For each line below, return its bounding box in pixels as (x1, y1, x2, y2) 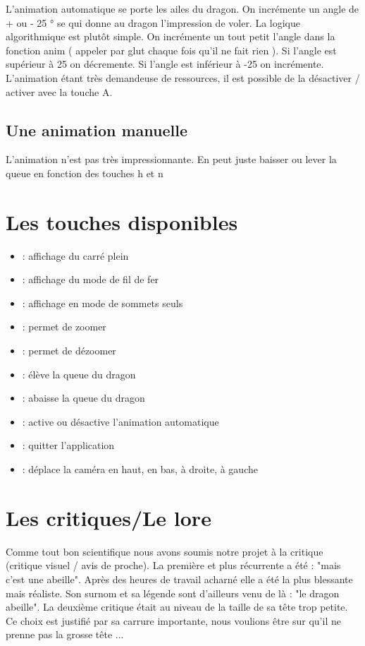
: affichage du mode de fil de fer (22, 272, 159, 287)
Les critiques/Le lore (6, 503, 211, 532)
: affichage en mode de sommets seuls (22, 295, 183, 310)
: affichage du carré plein (22, 248, 129, 263)
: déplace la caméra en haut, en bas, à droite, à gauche (22, 462, 258, 477)
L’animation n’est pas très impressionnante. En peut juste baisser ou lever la (6, 152, 337, 167)
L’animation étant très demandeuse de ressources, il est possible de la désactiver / (6, 70, 360, 85)
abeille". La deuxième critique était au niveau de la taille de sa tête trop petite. (6, 599, 348, 614)
